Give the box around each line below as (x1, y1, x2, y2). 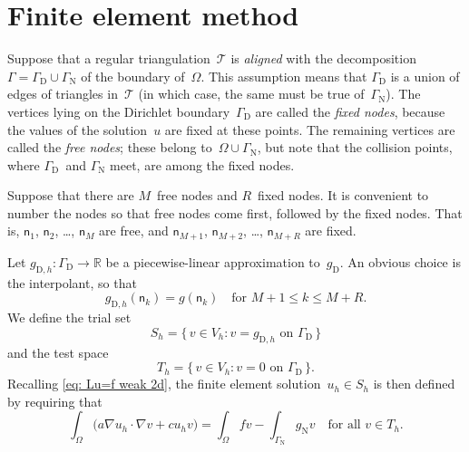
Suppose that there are (7, 186, 134, 205)
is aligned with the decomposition (230, 49, 416, 68)
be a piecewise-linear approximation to (105, 252, 320, 271)
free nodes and (157, 186, 238, 205)
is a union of (390, 66, 460, 85)
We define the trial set (7, 308, 132, 327)
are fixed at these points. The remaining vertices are (164, 120, 455, 139)
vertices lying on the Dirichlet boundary (7, 101, 230, 120)
